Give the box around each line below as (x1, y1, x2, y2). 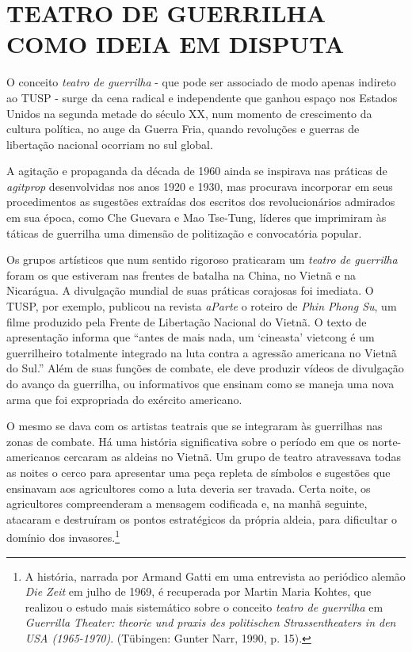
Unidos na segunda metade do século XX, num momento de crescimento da (6, 105, 372, 121)
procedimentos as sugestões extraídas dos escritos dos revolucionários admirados (6, 193, 395, 210)
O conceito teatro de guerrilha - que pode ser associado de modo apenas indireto (6, 74, 396, 90)
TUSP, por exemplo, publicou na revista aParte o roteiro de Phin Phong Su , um (6, 298, 397, 315)
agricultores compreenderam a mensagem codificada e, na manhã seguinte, (6, 495, 368, 512)
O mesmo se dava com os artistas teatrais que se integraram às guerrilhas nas (6, 418, 383, 434)
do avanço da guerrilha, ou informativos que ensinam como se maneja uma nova (6, 376, 395, 391)
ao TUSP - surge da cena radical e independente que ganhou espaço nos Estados (6, 89, 398, 105)
